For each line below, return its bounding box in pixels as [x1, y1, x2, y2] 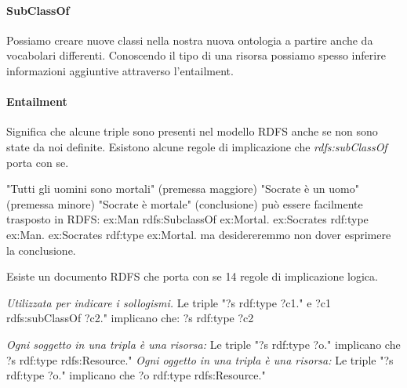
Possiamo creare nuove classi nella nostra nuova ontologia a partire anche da [6, 31, 373, 48]
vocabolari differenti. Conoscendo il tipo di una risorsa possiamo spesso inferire [6, 47, 386, 63]
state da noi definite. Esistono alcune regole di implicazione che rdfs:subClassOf [6, 138, 387, 154]
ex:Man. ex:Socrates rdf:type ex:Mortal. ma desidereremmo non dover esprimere [6, 226, 391, 242]
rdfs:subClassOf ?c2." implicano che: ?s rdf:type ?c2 [6, 310, 254, 326]
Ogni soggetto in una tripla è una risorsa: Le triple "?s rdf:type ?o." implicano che [6, 335, 401, 352]
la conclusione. [6, 241, 76, 258]
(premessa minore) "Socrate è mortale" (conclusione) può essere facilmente [6, 195, 363, 212]
